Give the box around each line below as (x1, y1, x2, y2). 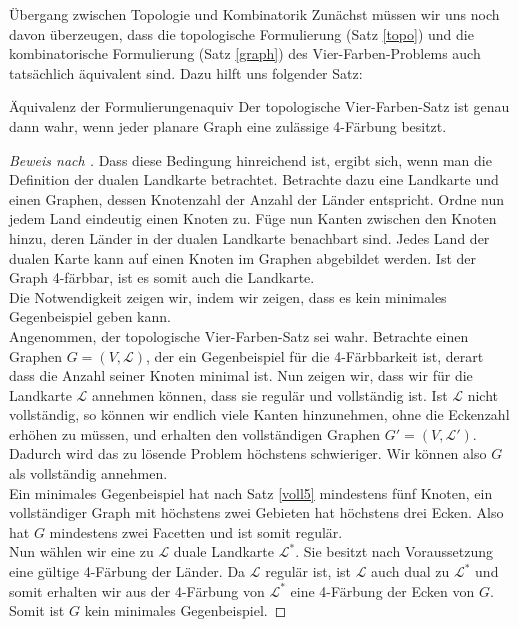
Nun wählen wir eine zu (9, 541, 154, 562)
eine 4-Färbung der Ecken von (290, 580, 475, 601)
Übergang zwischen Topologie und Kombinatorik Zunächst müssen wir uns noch (9, 4, 500, 24)
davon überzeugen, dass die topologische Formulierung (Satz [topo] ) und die (9, 23, 474, 44)
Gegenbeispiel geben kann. (9, 306, 171, 327)
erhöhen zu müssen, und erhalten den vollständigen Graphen (9, 423, 381, 444)
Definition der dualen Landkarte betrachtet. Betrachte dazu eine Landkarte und (9, 169, 499, 190)
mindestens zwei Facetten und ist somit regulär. (49, 521, 343, 542)
